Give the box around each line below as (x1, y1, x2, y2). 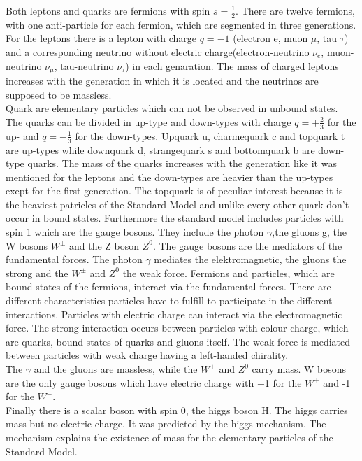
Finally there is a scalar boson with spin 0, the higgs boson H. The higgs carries (6, 402, 348, 417)
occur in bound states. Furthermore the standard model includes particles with (6, 211, 344, 225)
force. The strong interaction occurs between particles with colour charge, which (6, 320, 349, 335)
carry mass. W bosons (252, 362, 347, 376)
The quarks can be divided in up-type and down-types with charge (6, 114, 291, 129)
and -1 (323, 375, 351, 390)
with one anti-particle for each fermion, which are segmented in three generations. (6, 17, 356, 31)
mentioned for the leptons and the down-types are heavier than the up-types (6, 169, 333, 184)
